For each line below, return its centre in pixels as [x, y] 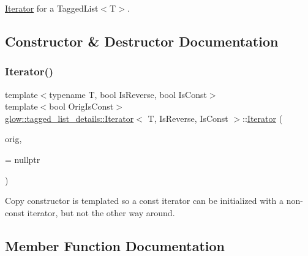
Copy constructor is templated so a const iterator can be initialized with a [145, 201]
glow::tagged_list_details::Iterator [69, 118]
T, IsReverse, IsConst [188, 118]
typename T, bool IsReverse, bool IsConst [128, 94]
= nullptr [23, 159]
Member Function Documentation [115, 245]
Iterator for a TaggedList [52, 8]
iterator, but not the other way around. [101, 212]
